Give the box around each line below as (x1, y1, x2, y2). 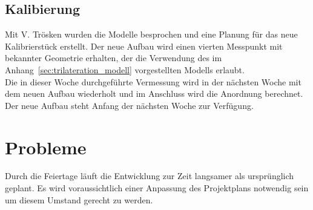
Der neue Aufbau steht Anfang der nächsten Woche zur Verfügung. (5, 99, 254, 111)
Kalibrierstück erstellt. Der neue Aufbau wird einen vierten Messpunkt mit (5, 39, 283, 52)
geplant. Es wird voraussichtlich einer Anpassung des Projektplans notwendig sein (5, 182, 309, 194)
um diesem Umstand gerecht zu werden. (5, 193, 153, 206)
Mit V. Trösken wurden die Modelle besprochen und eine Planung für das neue (5, 28, 298, 41)
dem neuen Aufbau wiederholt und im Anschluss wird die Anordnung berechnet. (5, 87, 303, 100)
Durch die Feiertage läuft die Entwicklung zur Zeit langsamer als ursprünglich (5, 169, 294, 182)
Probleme (5, 134, 87, 159)
